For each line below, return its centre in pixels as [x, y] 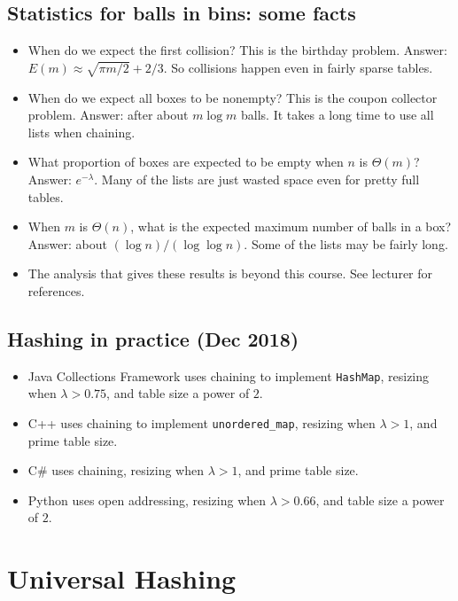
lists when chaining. [82, 132]
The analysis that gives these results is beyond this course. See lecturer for [230, 273]
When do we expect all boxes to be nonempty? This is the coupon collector [233, 97]
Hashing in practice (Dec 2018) [153, 338]
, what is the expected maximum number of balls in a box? [291, 226]
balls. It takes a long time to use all [338, 115]
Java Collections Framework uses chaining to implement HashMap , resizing [229, 375]
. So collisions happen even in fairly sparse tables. [298, 67]
